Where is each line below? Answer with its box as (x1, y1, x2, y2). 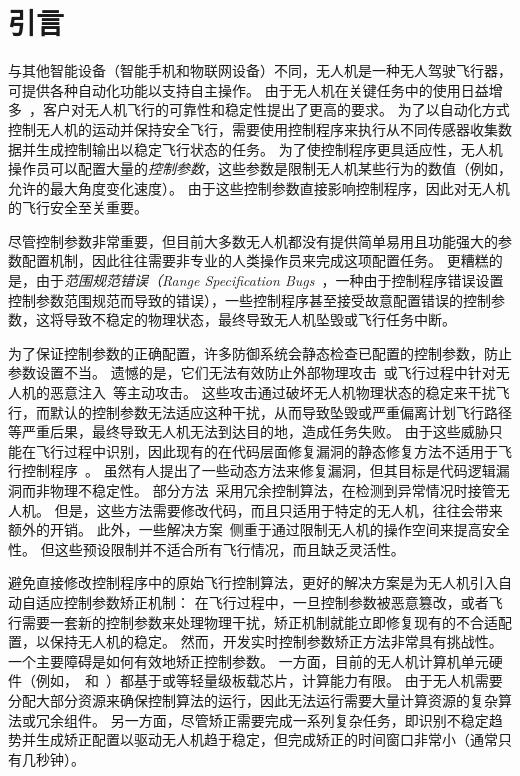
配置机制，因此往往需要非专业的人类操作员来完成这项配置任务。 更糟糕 (21, 250, 489, 271)
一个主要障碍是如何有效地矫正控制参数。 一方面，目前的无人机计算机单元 (8, 650, 489, 671)
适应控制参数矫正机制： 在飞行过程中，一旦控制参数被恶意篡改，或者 (35, 591, 489, 612)
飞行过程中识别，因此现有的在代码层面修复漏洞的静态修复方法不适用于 (35, 440, 498, 461)
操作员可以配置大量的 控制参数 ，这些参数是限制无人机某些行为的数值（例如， (8, 158, 512, 179)
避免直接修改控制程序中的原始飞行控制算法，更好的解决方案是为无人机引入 (8, 572, 498, 593)
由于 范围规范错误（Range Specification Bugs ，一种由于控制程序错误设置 (35, 270, 504, 291)
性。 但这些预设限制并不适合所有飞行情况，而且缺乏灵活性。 (8, 538, 405, 559)
